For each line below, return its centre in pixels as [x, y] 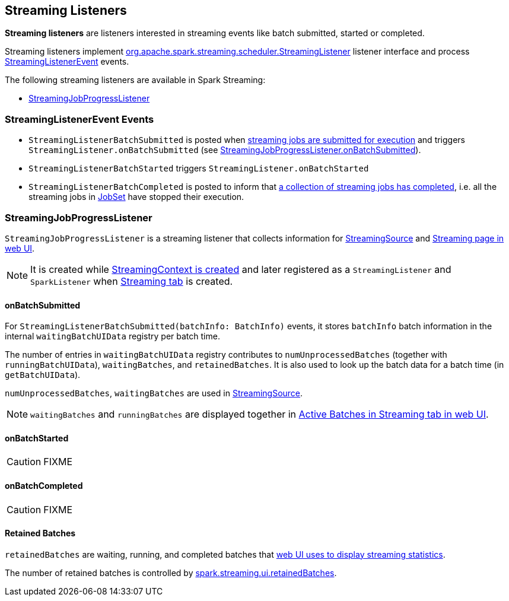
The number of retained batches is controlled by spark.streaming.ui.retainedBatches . [171, 573]
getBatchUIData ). [43, 375]
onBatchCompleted [44, 485]
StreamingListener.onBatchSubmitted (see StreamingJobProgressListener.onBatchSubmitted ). [225, 150]
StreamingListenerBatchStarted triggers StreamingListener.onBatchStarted [199, 168]
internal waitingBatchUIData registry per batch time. [112, 336]
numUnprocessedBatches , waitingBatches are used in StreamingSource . [154, 393]
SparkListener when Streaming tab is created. [132, 281]
